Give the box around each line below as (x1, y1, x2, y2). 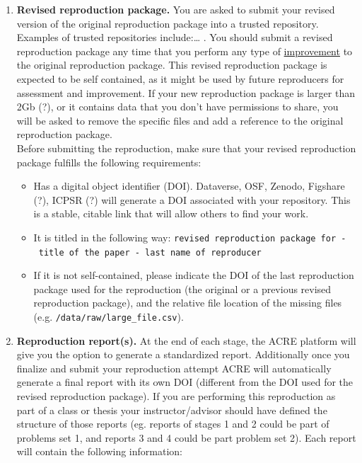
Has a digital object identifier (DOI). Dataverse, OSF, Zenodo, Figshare (33, 178, 345, 193)
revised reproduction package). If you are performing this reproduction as (16, 389, 336, 404)
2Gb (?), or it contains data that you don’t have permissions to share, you (16, 99, 339, 114)
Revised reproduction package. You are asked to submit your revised (16, 2, 335, 16)
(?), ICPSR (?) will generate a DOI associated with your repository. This (33, 192, 351, 207)
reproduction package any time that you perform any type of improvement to (16, 43, 353, 58)
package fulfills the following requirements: (16, 154, 202, 169)
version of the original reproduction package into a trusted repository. (16, 16, 319, 30)
